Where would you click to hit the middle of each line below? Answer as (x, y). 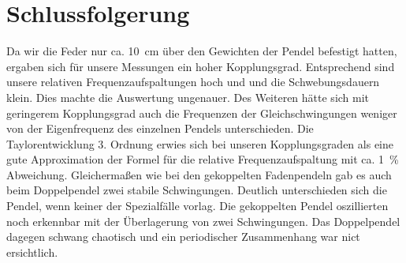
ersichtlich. (32, 252)
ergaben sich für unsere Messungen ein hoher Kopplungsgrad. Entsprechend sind (201, 66)
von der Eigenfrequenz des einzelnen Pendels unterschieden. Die (160, 128)
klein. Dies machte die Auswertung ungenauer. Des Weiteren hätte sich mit (188, 97)
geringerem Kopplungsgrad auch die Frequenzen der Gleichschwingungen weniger (202, 113)
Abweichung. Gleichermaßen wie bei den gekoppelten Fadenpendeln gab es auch (199, 174)
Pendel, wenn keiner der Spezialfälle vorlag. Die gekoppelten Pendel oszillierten (197, 206)
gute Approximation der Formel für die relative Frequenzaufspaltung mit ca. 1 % (203, 159)
